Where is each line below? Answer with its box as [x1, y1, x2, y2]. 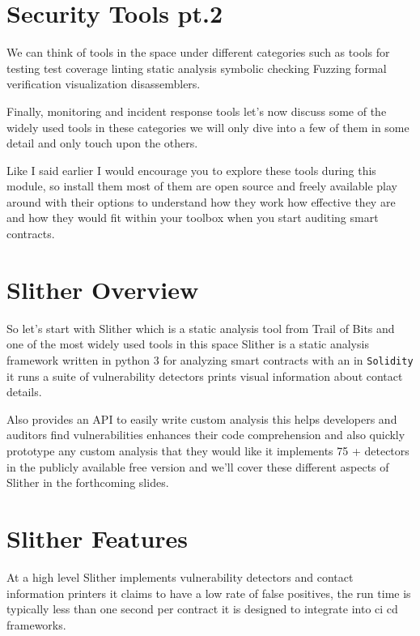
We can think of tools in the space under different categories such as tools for [6, 44, 390, 61]
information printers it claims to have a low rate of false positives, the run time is [6, 584, 411, 601]
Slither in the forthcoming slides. [6, 474, 169, 491]
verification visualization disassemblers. [6, 75, 201, 92]
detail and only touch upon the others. [6, 134, 198, 152]
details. [6, 383, 42, 400]
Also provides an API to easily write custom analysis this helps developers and [6, 410, 397, 427]
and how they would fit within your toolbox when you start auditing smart [6, 209, 379, 226]
